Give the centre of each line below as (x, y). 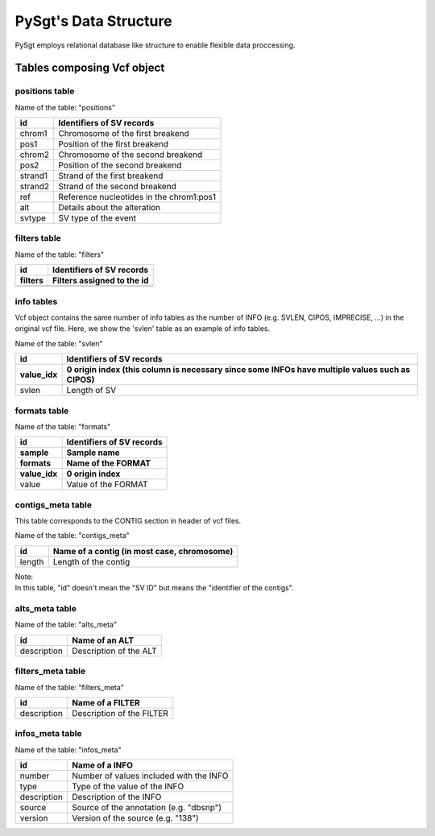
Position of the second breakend (120, 165)
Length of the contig (91, 561)
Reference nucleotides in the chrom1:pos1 (137, 197)
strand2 (35, 187)
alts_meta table (46, 608)
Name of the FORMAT (109, 463)
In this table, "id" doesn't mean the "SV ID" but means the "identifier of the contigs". (154, 588)
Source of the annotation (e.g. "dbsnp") (147, 808)
